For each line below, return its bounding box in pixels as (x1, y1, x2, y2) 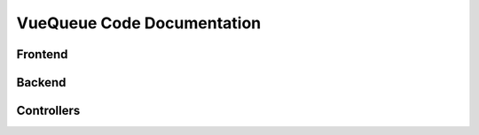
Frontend (16, 47, 68, 62)
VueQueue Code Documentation (16, 13, 262, 33)
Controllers (16, 103, 81, 118)
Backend (16, 75, 67, 90)
